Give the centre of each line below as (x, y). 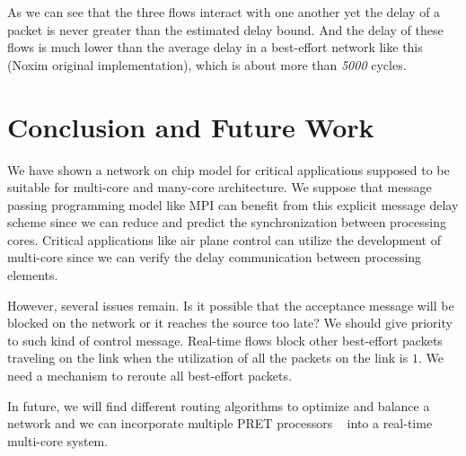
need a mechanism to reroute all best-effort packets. (149, 376)
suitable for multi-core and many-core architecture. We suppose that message (220, 187)
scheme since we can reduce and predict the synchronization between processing (227, 222)
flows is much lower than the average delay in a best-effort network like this (215, 47)
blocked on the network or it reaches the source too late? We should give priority (230, 323)
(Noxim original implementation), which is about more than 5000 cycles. (207, 64)
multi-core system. (58, 440)
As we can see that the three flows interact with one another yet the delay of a (224, 12)
